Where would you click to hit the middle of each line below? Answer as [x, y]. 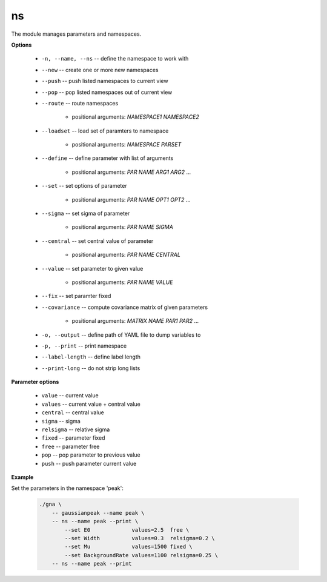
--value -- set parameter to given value [92, 268]
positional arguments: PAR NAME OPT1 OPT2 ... [131, 199]
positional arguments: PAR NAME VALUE [122, 282]
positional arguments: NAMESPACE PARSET [127, 145]
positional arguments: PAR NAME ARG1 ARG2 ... [131, 172]
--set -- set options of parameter [84, 186]
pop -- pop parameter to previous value [91, 455]
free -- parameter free [71, 446]
